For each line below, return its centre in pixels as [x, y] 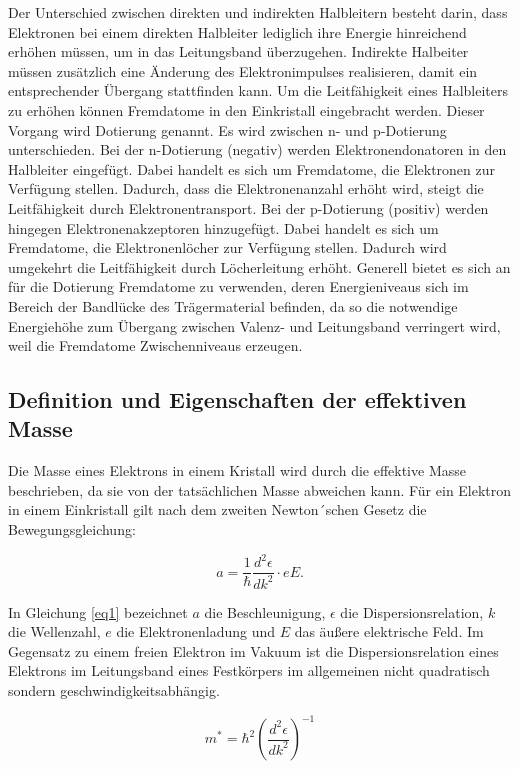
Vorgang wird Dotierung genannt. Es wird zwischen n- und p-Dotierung [227, 129]
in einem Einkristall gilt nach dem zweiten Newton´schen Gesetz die [217, 509]
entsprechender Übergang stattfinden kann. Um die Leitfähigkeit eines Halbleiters [258, 90]
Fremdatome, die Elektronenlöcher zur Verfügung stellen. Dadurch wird [227, 247]
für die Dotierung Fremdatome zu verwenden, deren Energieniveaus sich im [238, 286]
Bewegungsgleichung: [72, 529]
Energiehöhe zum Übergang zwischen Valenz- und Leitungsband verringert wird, [254, 325]
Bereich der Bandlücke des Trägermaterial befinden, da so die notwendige [233, 305]
